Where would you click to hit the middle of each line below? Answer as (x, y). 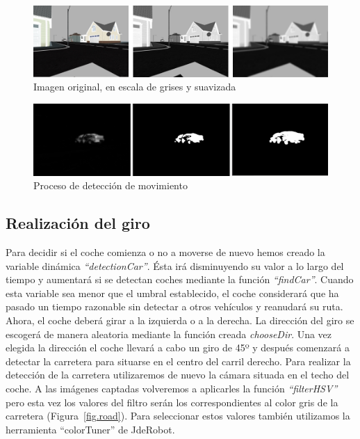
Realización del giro (78, 223)
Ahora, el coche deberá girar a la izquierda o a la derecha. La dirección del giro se (180, 320)
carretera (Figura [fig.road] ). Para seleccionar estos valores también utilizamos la (178, 416)
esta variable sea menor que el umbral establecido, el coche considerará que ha (172, 293)
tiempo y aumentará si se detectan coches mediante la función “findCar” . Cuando (180, 279)
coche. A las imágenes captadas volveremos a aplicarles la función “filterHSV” (172, 388)
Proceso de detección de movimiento (111, 185)
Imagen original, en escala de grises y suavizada (135, 87)
